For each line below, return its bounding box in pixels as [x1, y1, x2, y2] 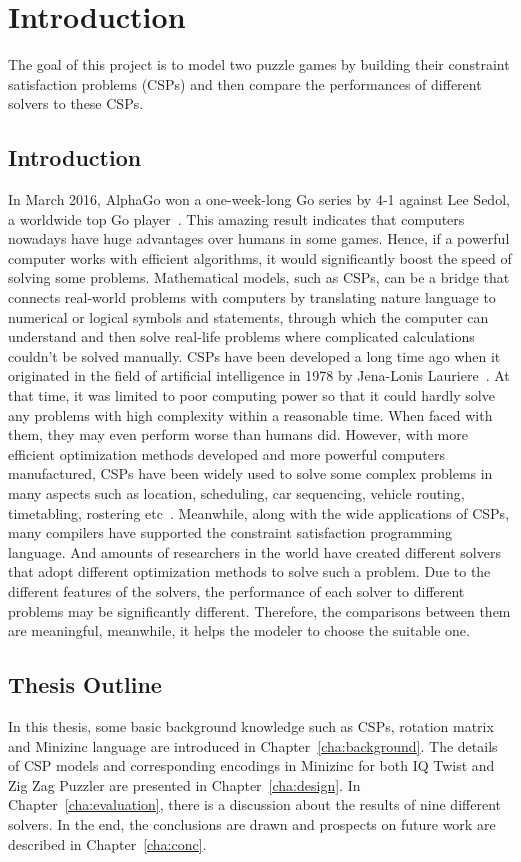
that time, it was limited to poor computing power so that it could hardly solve [8, 385, 495, 406]
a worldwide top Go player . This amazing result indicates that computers [8, 208, 465, 229]
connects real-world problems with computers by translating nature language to [8, 287, 496, 308]
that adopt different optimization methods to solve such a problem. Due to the [8, 561, 491, 582]
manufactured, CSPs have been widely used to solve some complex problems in [8, 463, 493, 484]
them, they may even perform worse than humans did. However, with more [8, 424, 468, 445]
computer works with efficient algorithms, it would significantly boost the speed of [8, 247, 512, 268]
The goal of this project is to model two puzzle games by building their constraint [8, 54, 510, 75]
